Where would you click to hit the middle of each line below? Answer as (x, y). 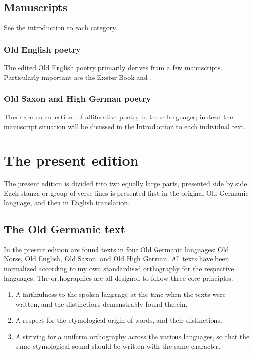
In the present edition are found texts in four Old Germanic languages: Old (117, 249)
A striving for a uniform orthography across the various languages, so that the (132, 336)
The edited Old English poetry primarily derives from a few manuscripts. (113, 68)
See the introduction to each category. (61, 28)
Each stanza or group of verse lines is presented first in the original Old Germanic (126, 193)
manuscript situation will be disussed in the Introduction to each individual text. (125, 127)
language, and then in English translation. (67, 202)
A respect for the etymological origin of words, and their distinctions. (119, 320)
